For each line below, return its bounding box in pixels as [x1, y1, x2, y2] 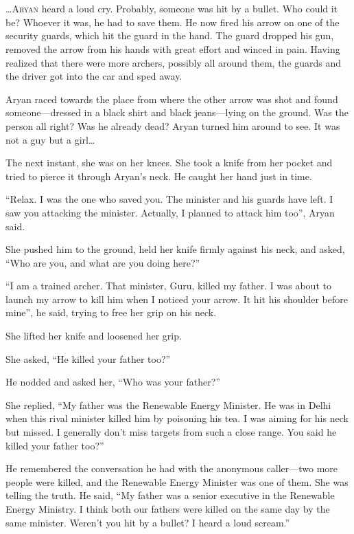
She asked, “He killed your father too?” [5, 351, 171, 366]
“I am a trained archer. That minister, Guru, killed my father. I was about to [5, 278, 331, 293]
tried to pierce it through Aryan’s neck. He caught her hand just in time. [5, 168, 312, 183]
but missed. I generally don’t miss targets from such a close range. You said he [5, 425, 337, 439]
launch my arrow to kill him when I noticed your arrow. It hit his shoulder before [5, 291, 348, 306]
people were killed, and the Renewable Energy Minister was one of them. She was [5, 474, 349, 489]
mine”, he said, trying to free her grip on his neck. [5, 305, 217, 320]
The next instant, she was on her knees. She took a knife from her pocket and [5, 155, 333, 170]
